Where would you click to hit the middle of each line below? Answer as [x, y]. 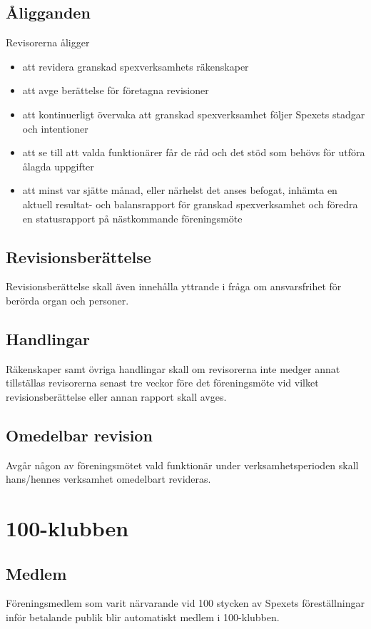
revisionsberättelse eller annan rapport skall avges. [116, 396]
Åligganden [48, 12]
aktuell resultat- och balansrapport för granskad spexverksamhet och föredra [190, 204]
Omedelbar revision [79, 435]
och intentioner [55, 128]
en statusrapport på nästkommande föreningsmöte [132, 218]
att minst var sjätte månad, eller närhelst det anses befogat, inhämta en [180, 190]
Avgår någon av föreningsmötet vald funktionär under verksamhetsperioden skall [182, 465]
